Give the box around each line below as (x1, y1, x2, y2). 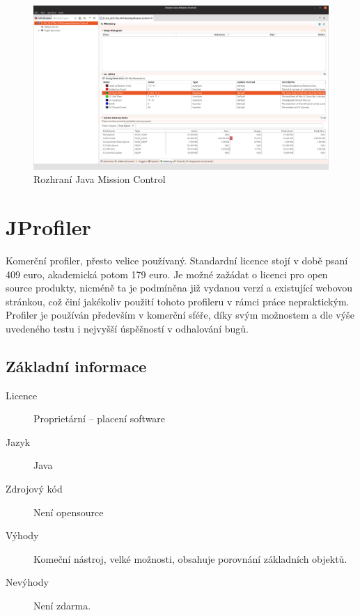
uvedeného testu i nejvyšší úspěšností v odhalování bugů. (6, 321, 249, 335)
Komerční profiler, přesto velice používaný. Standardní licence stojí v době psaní (6, 253, 348, 267)
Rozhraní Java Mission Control (33, 172, 166, 186)
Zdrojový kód (6, 481, 63, 496)
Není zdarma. (33, 598, 91, 613)
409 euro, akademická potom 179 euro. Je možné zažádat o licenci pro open (6, 266, 328, 281)
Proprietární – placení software (33, 411, 166, 426)
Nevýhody (6, 575, 49, 589)
